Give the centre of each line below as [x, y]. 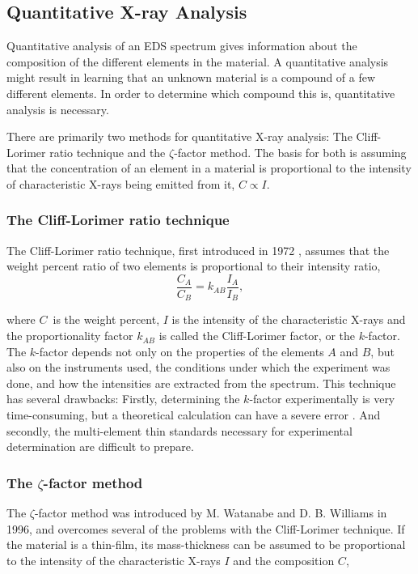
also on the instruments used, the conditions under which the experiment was [198, 367]
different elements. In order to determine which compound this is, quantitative [201, 93]
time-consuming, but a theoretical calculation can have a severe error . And [194, 415]
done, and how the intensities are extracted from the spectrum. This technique [201, 383]
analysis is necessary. [58, 109]
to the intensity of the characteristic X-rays [114, 560]
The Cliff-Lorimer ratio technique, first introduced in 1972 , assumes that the [198, 250]
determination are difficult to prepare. [100, 446]
